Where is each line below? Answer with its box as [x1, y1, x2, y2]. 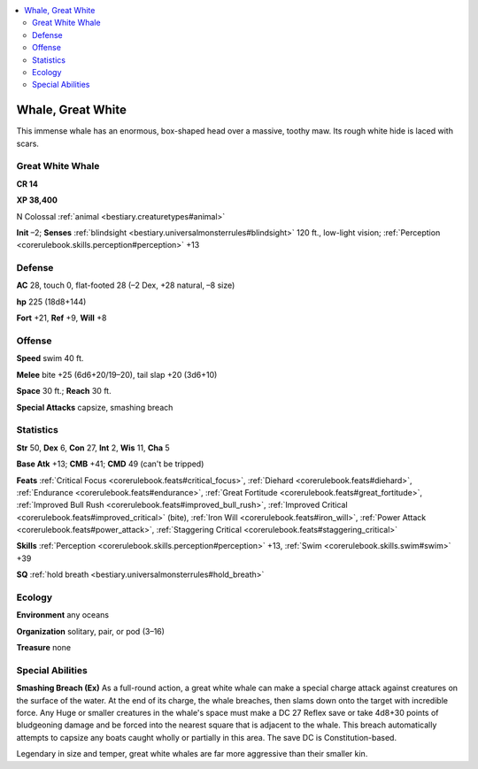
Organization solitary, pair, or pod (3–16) [16, 626, 166, 636]
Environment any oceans [16, 610, 110, 620]
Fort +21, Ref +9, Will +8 [16, 312, 107, 323]
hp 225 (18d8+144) [16, 296, 87, 307]
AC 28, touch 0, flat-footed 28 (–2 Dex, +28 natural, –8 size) [16, 280, 235, 291]
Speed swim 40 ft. [16, 353, 84, 364]
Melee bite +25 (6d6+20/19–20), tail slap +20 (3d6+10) [16, 369, 218, 380]
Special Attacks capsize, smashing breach [16, 402, 173, 412]
